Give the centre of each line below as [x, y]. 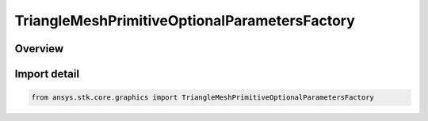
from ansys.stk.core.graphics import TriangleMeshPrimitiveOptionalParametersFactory [203, 98]
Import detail [47, 74]
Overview [39, 49]
